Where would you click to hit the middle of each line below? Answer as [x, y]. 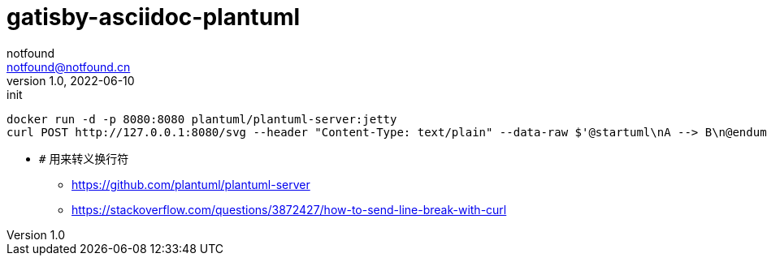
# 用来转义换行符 [84, 158]
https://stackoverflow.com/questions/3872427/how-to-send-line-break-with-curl [289, 209]
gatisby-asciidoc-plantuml [154, 17]
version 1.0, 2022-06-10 [71, 80]
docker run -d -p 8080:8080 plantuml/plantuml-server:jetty [202, 119]
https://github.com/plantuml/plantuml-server [191, 184]
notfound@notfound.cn [69, 67]
